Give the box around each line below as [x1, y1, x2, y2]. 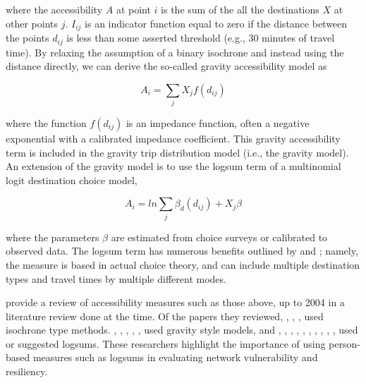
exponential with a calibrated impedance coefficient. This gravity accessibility [6, 131, 341, 146]
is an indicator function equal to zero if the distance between [85, 16, 348, 30]
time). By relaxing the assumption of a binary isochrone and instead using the [6, 44, 344, 59]
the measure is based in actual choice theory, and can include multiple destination [6, 257, 360, 272]
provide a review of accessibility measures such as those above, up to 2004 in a [6, 295, 345, 310]
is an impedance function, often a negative [126, 116, 310, 130]
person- [329, 336, 360, 351]
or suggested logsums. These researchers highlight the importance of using [6, 336, 326, 351]
